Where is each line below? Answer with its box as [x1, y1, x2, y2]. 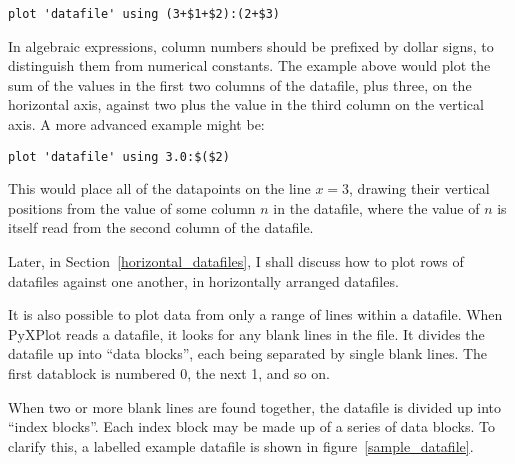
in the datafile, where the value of [273, 197, 480, 218]
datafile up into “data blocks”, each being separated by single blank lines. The [8, 343, 488, 364]
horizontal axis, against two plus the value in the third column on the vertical [8, 94, 484, 115]
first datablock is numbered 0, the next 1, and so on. [8, 363, 330, 384]
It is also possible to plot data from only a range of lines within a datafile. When [8, 304, 503, 325]
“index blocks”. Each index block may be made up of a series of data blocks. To [8, 416, 496, 437]
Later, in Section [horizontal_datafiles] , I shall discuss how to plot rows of [8, 251, 464, 272]
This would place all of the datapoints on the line [8, 178, 311, 199]
